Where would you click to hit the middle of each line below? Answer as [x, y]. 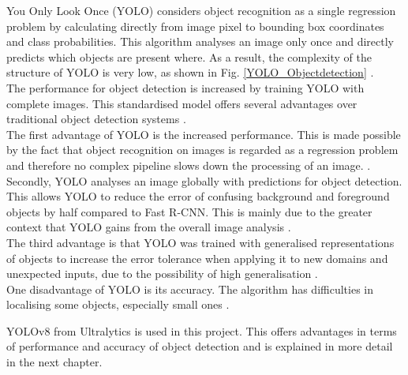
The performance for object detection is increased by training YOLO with [185, 87]
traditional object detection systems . [96, 119]
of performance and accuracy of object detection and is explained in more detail [200, 346]
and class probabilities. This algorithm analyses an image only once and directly [200, 41]
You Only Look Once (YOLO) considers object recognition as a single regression [201, 10]
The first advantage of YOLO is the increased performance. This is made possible [204, 134]
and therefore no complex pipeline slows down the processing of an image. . [189, 165]
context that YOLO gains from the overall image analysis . [149, 227]
